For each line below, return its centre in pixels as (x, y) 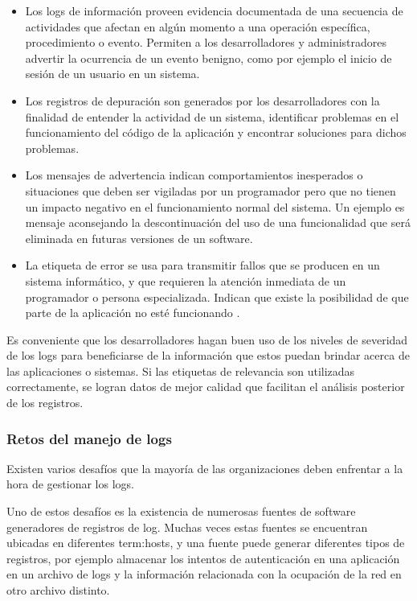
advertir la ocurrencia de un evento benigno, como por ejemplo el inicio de (208, 58)
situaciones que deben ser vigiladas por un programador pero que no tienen (211, 190)
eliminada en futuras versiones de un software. (139, 238)
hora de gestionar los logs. (70, 484)
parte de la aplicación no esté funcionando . (133, 313)
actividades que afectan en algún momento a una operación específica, (198, 26)
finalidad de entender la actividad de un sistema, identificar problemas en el (212, 116)
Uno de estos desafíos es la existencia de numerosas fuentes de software (181, 511)
